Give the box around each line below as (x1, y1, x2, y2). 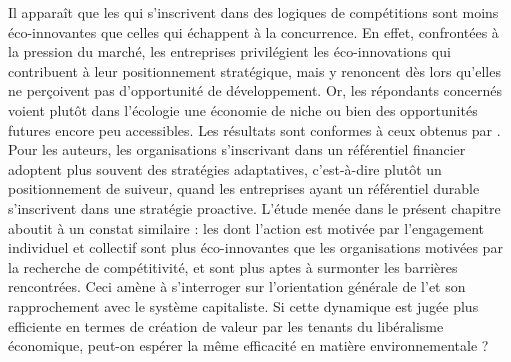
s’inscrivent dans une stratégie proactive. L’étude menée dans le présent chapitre (8, 197, 501, 218)
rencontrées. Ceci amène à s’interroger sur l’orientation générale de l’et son (8, 276, 466, 297)
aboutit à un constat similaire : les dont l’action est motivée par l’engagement (8, 217, 484, 238)
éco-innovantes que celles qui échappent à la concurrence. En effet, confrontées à (8, 21, 499, 42)
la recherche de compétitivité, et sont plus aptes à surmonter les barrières (8, 256, 458, 277)
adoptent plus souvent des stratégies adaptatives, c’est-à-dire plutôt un (8, 158, 442, 179)
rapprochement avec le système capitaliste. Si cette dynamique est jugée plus (8, 295, 479, 316)
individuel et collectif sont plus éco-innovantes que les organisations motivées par (8, 237, 503, 258)
